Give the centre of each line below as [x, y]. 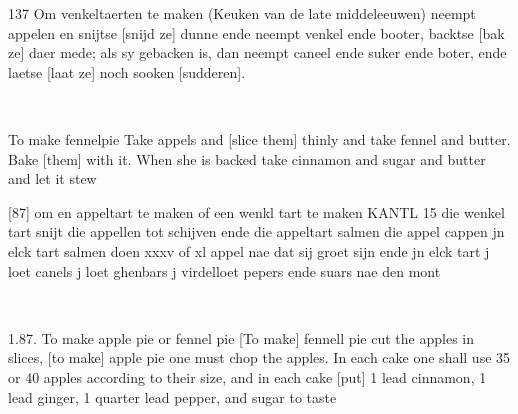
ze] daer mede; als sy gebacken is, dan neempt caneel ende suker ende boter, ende [257, 52]
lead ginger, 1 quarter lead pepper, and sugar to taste [172, 396]
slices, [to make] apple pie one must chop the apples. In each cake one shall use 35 [259, 357]
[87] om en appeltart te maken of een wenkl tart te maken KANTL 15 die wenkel [256, 211]
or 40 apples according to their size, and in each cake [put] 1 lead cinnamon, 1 [247, 376]
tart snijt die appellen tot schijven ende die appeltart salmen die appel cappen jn [256, 231]
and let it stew [52, 178]
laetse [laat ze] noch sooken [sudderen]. [127, 71]
